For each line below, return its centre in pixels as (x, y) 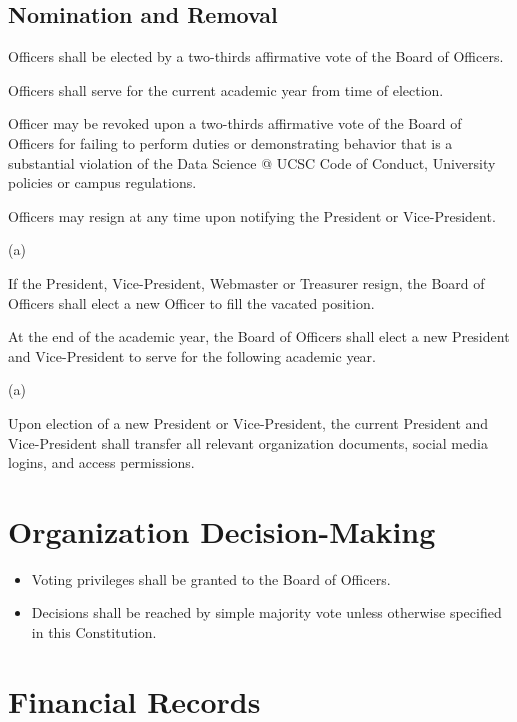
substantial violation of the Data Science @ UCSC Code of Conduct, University (252, 162)
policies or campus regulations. (102, 182)
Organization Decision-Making (222, 530)
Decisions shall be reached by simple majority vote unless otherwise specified (266, 612)
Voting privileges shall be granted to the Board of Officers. (211, 578)
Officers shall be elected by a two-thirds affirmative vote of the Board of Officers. (256, 56)
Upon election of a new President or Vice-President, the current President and (248, 422)
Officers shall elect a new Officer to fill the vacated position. (191, 302)
